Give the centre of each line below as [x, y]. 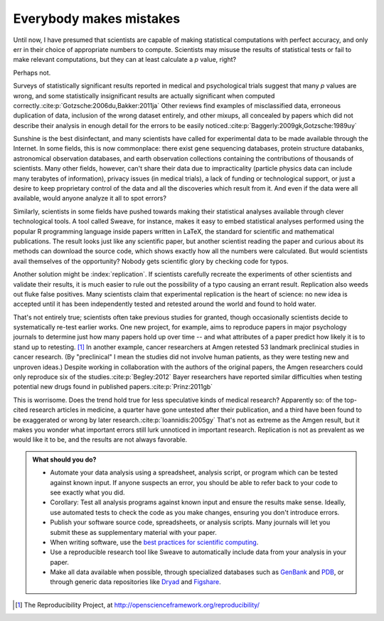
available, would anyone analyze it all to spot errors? [90, 198]
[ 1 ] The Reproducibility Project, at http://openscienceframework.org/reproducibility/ [137, 605]
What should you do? [64, 460]
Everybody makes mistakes [97, 18]
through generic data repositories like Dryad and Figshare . [135, 582]
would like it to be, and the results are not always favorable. [100, 440]
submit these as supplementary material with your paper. [133, 532]
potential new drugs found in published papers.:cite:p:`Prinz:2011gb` [113, 387]
